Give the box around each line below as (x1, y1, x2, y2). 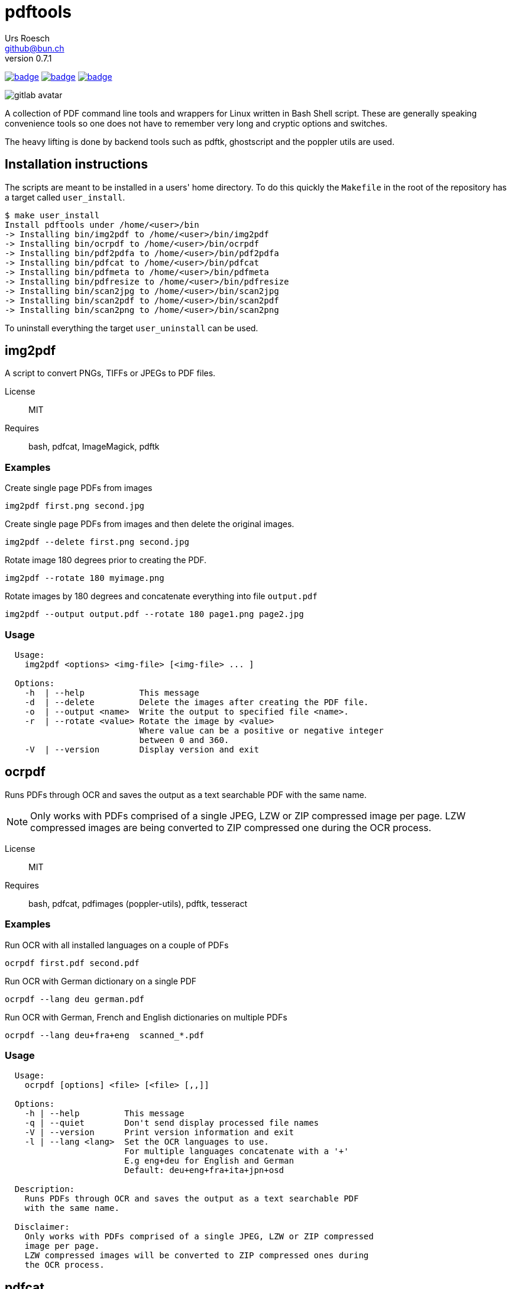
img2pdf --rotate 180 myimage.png (5, 573, 164, 583)
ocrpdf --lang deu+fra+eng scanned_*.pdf (5, 1030, 205, 1040)
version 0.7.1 (5, 53, 52, 63)
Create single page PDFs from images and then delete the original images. (5, 519, 295, 529)
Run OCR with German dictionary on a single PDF (5, 975, 197, 986)
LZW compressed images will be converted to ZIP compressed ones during (24, 1251, 369, 1261)
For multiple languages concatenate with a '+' (124, 1146, 349, 1156)
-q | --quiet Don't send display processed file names (24, 1118, 319, 1128)
